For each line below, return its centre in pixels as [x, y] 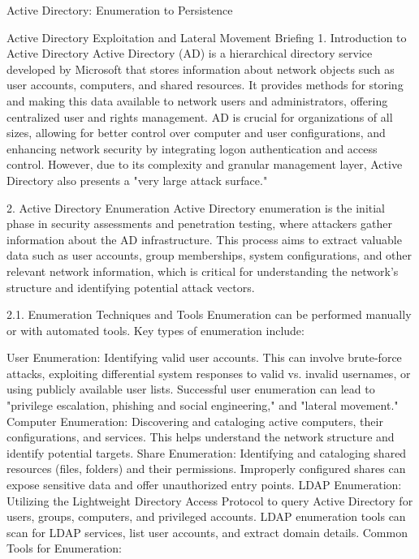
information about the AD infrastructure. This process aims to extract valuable [204, 239]
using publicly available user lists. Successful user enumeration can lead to [191, 389]
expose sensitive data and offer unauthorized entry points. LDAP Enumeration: [204, 485]
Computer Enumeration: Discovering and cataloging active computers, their [195, 421]
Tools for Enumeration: [64, 548]
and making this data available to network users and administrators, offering [197, 100]
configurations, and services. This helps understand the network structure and [201, 437]
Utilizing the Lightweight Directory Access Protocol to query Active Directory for [210, 500]
